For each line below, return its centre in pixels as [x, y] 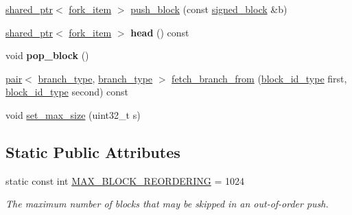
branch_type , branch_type [95, 78]
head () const [160, 32]
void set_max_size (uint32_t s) [73, 114]
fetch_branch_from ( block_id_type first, [259, 78]
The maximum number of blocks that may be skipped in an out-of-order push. [167, 204]
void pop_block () [47, 55]
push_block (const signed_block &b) [209, 9]
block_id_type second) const [67, 92]
